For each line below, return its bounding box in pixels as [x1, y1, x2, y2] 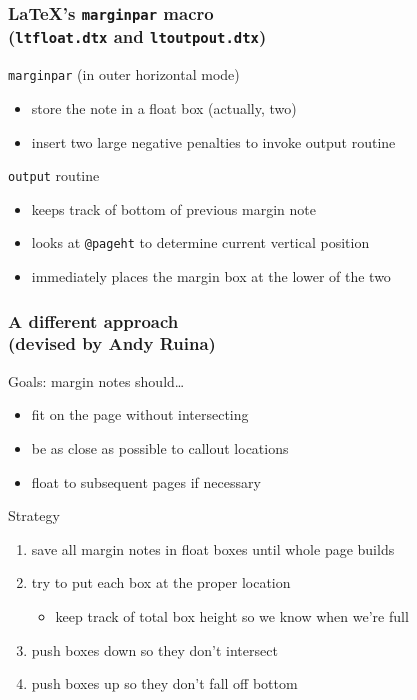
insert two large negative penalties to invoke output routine [31, 131, 396, 152]
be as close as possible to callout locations [31, 437, 289, 458]
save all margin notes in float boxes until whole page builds [31, 538, 395, 559]
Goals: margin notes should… [8, 370, 185, 391]
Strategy [8, 505, 60, 526]
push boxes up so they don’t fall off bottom [31, 673, 298, 694]
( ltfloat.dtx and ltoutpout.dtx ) [8, 24, 267, 49]
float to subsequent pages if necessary [31, 471, 261, 492]
